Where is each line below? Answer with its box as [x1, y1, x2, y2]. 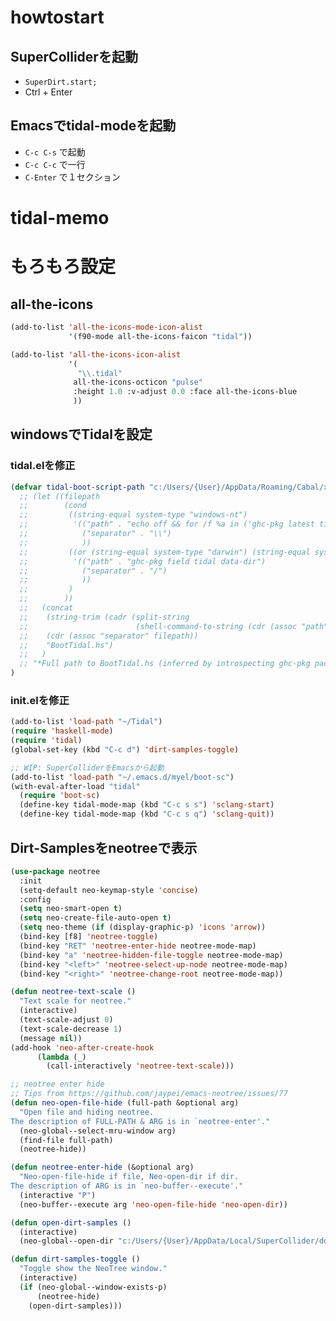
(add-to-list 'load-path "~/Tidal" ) [10, 717, 163, 727]
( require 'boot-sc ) [19, 791, 101, 801]
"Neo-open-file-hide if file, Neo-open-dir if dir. [19, 1172, 240, 1182]
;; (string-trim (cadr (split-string [19, 612, 190, 622]
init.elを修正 [10, 693, 70, 707]
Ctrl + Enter [24, 86, 73, 98]
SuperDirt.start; [24, 77, 98, 87]
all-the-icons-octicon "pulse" [73, 377, 203, 388]
